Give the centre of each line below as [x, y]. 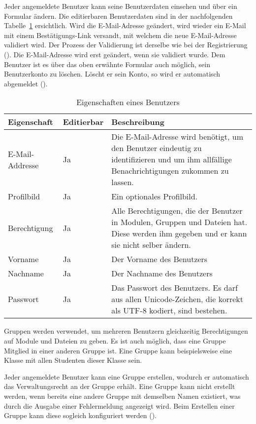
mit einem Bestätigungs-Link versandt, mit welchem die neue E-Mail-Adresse [120, 35]
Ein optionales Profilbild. [155, 196]
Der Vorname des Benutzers [160, 259]
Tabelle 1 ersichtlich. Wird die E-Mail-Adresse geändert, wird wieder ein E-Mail [125, 25]
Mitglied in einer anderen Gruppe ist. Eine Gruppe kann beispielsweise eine [118, 350]
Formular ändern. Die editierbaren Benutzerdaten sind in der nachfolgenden [118, 16]
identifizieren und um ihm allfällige [172, 159]
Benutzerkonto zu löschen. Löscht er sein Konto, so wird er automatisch [112, 74]
